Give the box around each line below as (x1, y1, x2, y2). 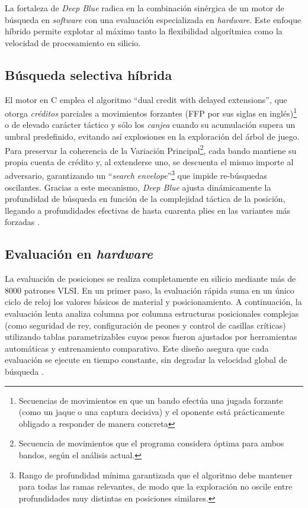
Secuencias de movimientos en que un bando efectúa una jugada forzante (18, 394, 283, 406)
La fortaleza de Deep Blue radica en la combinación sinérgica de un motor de (5, 2, 284, 14)
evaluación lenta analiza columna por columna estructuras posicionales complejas (5, 307, 299, 320)
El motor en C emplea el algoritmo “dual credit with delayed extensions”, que (5, 93, 287, 105)
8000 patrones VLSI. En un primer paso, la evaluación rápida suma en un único (5, 284, 294, 296)
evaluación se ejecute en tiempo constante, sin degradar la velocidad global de (5, 353, 287, 366)
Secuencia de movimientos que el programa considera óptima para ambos (18, 437, 284, 449)
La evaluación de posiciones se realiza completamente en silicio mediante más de (5, 272, 296, 285)
